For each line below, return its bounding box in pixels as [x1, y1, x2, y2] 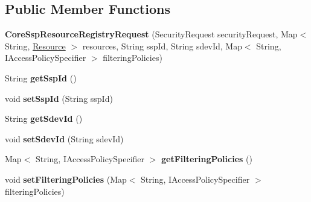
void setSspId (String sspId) [5, 92, 113, 104]
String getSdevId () [5, 112, 83, 125]
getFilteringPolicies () [161, 153, 252, 165]
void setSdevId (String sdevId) [5, 132, 124, 145]
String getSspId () [5, 71, 77, 84]
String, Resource [5, 39, 66, 52]
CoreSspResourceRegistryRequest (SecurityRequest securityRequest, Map [5, 28, 298, 40]
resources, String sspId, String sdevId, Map [82, 39, 242, 52]
